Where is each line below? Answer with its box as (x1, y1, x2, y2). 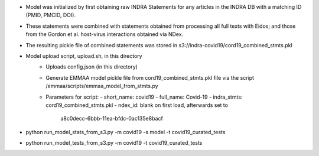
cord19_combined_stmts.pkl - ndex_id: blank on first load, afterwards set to (45, 101, 229, 109)
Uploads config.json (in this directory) (45, 63, 138, 70)
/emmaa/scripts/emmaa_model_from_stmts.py (45, 83, 159, 90)
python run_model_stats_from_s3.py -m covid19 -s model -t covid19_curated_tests (25, 128, 226, 135)
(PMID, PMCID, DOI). (25, 12, 76, 19)
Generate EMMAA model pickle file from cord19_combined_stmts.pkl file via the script (45, 74, 254, 81)
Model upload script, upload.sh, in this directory (25, 52, 142, 59)
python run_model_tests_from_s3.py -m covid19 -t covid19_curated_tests (25, 139, 203, 147)
